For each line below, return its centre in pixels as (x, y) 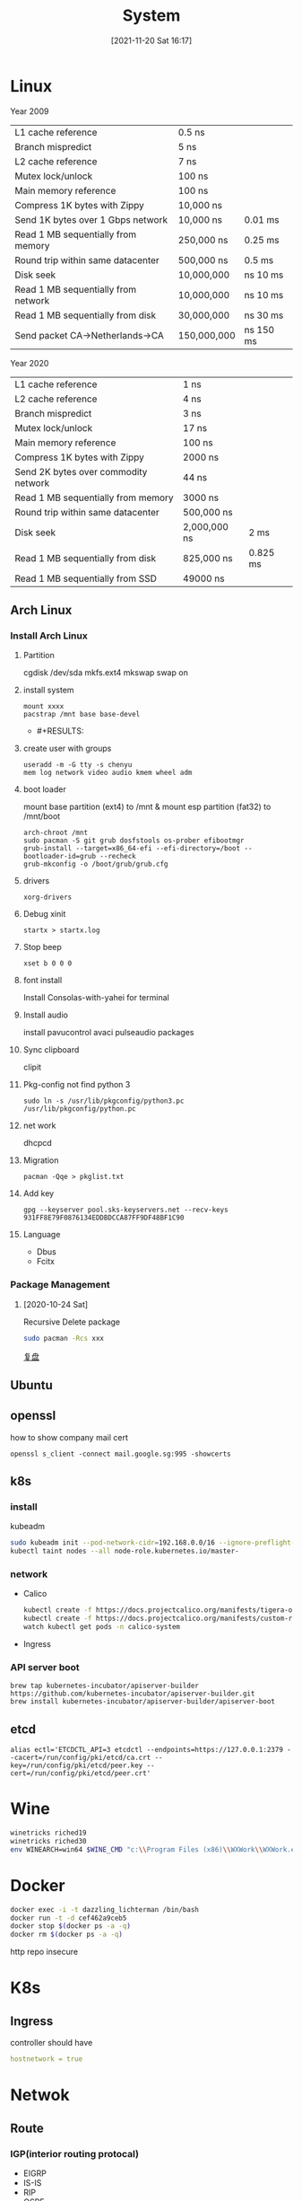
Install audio (45, 1015)
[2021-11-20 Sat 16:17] (151, 40)
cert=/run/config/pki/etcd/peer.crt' (81, 1774)
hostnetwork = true (47, 2059)
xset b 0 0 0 (47, 964)
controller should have (52, 2043)
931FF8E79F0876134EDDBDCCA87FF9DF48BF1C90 (104, 1218)
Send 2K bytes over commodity (81, 471)
